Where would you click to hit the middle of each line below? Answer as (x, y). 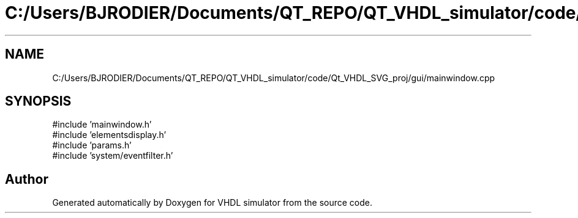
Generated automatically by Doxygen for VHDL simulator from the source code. (212, 203)
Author (27, 179)
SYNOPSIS (38, 101)
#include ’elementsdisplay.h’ (109, 135)
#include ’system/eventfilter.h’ (113, 156)
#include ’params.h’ (92, 145)
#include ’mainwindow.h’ (102, 125)
